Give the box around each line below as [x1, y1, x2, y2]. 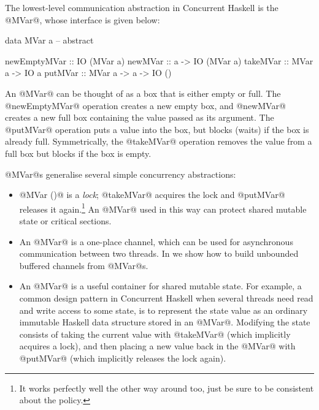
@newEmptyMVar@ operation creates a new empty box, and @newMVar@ [5, 99, 286, 112]
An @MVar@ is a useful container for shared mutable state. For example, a [19, 279, 302, 292]
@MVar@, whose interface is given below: [5, 13, 160, 26]
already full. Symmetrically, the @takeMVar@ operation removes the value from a [5, 135, 312, 148]
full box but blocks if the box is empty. [5, 146, 152, 159]
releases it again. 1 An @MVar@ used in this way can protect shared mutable [19, 200, 307, 215]
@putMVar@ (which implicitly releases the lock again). [19, 351, 226, 364]
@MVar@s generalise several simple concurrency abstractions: [5, 167, 236, 180]
